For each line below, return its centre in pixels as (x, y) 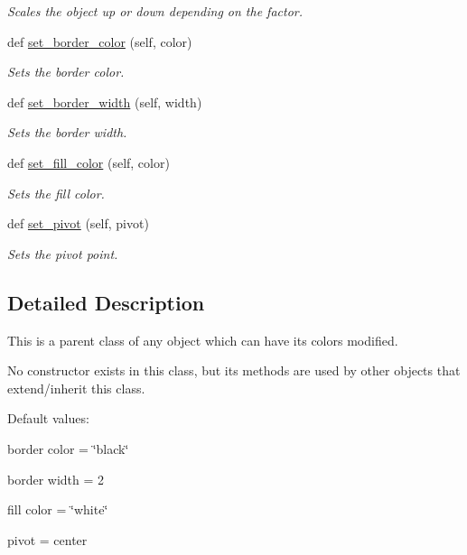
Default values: (48, 418)
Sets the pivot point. (63, 253)
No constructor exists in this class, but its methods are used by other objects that (234, 370)
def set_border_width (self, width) (105, 102)
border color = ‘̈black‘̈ (68, 448)
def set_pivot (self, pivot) (78, 223)
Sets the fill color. (56, 193)
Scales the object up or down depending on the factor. (155, 11)
